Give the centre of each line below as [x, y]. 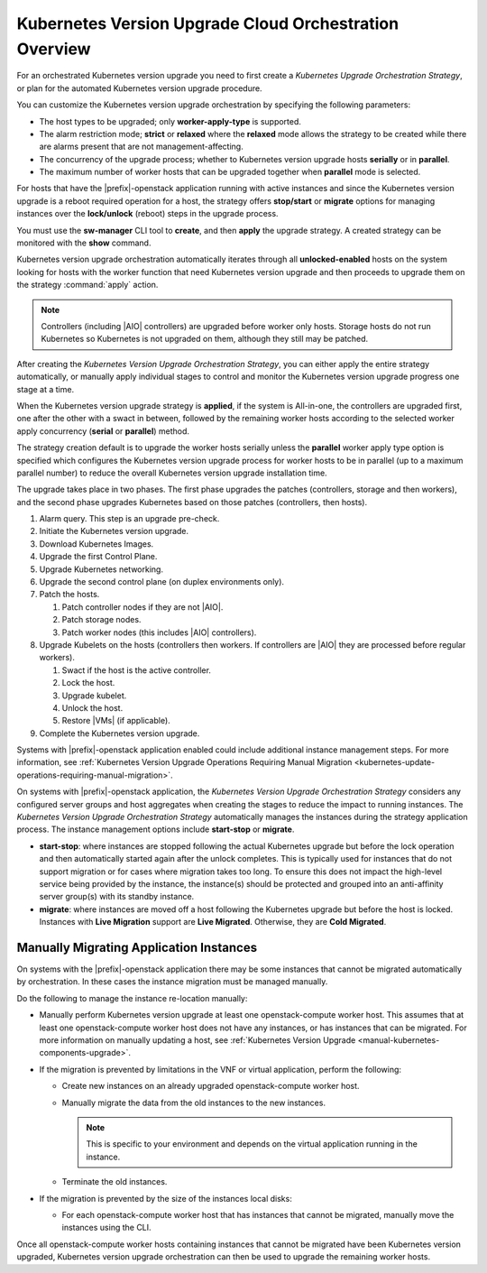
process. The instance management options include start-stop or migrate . [156, 829]
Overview [54, 49]
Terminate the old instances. [115, 1182]
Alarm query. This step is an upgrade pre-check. [129, 519]
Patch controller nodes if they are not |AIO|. [142, 607]
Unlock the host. [92, 707]
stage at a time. [46, 389]
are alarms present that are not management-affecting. [141, 147]
